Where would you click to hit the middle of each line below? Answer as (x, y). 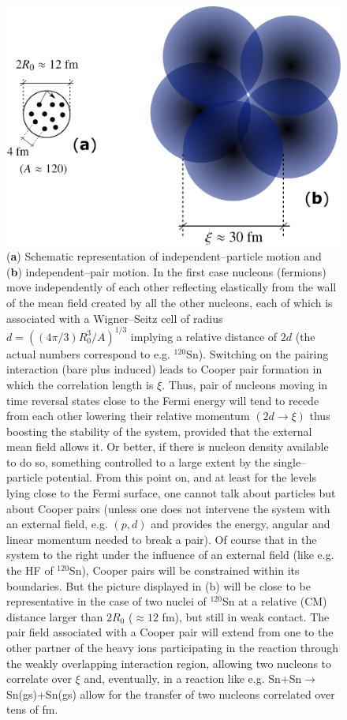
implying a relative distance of (204, 336)
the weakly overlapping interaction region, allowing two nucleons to (169, 663)
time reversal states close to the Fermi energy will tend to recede (163, 400)
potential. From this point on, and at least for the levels (181, 477)
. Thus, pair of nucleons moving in (245, 384)
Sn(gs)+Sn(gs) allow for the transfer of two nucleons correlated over (171, 694)
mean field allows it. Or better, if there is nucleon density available (168, 446)
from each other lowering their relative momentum (128, 416)
